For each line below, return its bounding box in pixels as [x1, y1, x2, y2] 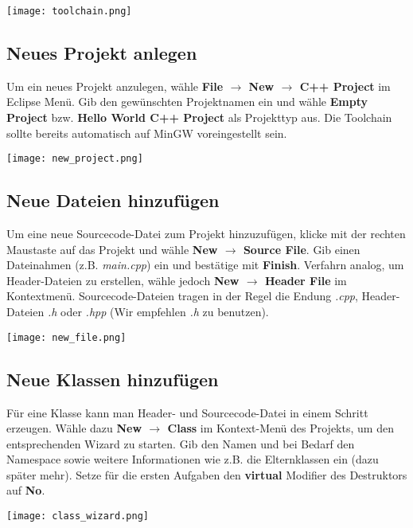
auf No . [6, 482, 45, 499]
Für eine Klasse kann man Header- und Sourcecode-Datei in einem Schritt [6, 404, 368, 420]
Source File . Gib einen [243, 241, 360, 257]
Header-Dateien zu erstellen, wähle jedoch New [6, 272, 240, 288]
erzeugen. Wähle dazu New [6, 420, 142, 436]
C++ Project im [299, 77, 391, 94]
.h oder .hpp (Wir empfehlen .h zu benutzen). [47, 303, 269, 320]
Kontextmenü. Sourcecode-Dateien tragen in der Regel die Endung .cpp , [6, 287, 358, 304]
